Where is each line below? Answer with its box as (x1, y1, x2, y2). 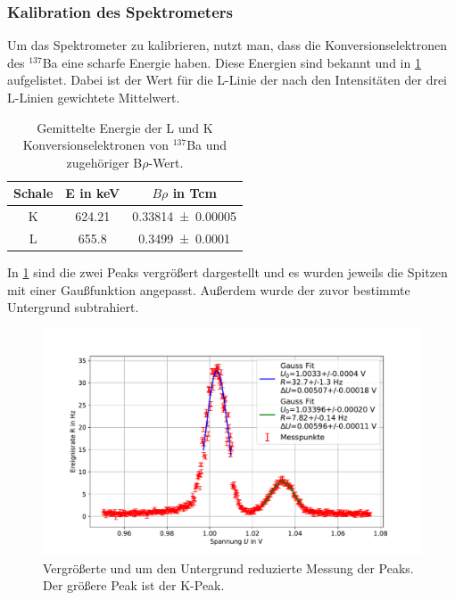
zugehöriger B (66, 152, 143, 171)
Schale (13, 184, 54, 202)
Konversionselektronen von (22, 136, 170, 154)
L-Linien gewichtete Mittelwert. (7, 88, 180, 106)
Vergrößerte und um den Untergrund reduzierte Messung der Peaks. (43, 558, 414, 577)
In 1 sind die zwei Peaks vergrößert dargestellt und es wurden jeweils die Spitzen (7, 263, 448, 282)
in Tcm (172, 184, 217, 202)
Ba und (186, 136, 227, 154)
